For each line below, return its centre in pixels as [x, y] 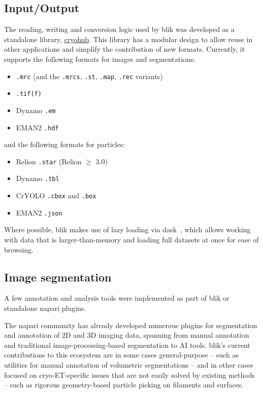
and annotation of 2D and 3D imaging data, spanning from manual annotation [127, 335]
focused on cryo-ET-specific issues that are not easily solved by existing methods [130, 374]
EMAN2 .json [39, 212]
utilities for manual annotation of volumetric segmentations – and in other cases [129, 364]
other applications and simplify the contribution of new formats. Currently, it [125, 49]
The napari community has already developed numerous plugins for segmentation [131, 325]
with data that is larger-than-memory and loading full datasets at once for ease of [131, 240]
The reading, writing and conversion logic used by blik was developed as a [119, 29]
